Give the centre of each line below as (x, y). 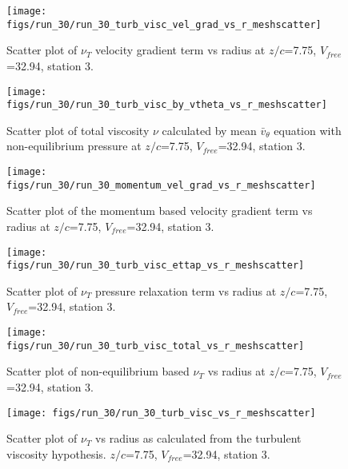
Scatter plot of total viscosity (78, 130)
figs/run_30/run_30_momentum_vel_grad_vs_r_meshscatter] (161, 185)
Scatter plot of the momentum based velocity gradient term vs (160, 211)
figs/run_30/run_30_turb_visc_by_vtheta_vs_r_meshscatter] (167, 105)
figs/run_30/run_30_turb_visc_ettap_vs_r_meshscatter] (156, 266)
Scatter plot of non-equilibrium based (98, 371)
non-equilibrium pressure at (74, 146)
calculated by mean (209, 130)
